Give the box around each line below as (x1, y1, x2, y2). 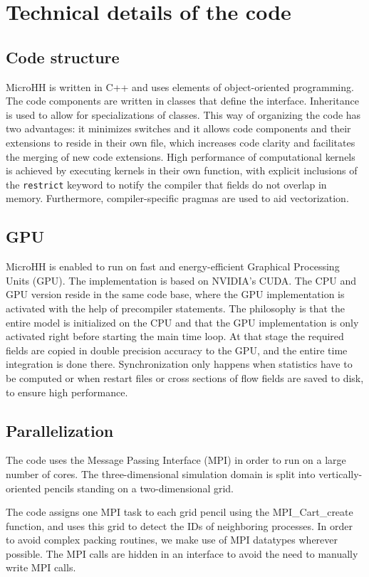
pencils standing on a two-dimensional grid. (44, 480, 234, 495)
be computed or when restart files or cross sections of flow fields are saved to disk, (6, 370, 364, 385)
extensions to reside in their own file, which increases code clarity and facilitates (6, 134, 355, 149)
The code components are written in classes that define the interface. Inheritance (6, 93, 359, 108)
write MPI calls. (6, 560, 76, 575)
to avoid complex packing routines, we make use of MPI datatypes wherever (6, 532, 338, 547)
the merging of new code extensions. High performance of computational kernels (6, 149, 355, 164)
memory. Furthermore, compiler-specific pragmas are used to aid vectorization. (6, 191, 349, 206)
